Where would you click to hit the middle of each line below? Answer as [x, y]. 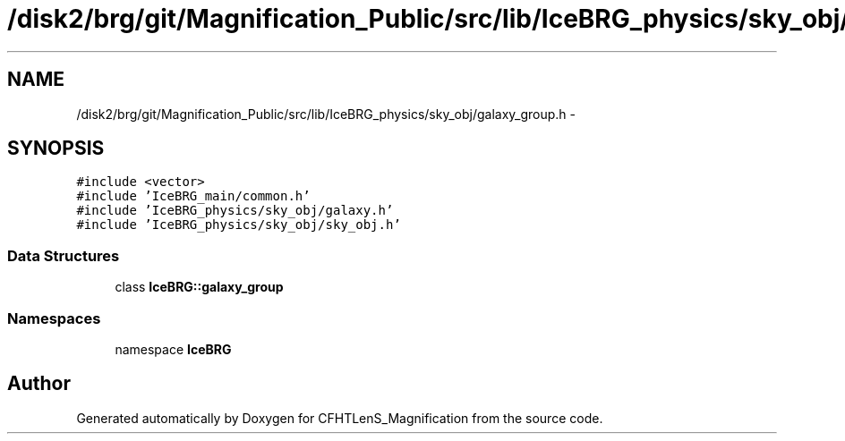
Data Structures [64, 255]
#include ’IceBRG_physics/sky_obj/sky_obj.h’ [239, 225]
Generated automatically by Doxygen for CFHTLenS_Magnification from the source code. [340, 418]
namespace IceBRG [173, 349]
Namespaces [54, 318]
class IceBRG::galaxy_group [199, 287]
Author [39, 384]
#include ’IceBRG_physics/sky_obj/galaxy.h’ [235, 211]
